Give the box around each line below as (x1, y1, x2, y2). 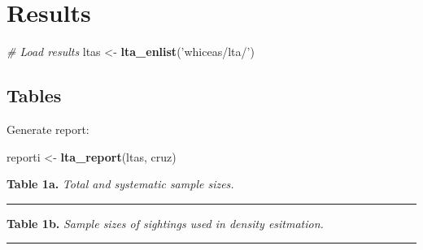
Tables (7, 83, 62, 108)
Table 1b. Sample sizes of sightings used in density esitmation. (7, 214, 324, 231)
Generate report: (7, 120, 89, 137)
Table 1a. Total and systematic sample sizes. (7, 175, 234, 192)
